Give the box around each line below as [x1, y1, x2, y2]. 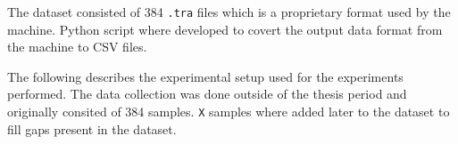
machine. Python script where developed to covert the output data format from [7, 20, 443, 38]
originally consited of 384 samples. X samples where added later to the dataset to [7, 102, 450, 121]
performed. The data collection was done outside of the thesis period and [7, 84, 407, 103]
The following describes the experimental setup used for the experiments [7, 67, 404, 85]
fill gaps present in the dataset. [7, 119, 177, 138]
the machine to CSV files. [7, 37, 147, 56]
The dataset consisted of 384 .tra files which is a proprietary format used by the [7, 3, 451, 20]
